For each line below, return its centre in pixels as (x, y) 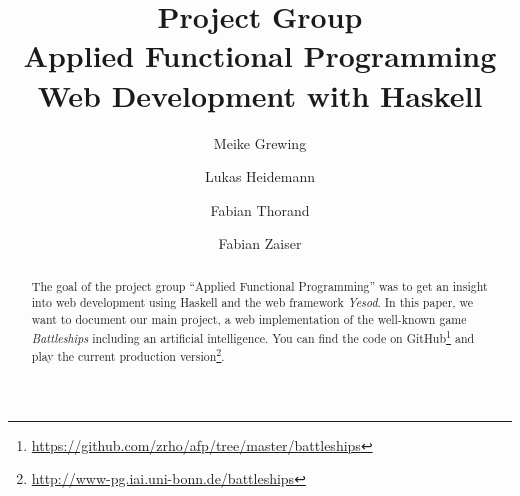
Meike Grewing (260, 142)
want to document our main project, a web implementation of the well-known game (249, 318)
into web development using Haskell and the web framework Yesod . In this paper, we (252, 302)
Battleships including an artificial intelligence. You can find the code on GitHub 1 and (253, 336)
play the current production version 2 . (128, 355)
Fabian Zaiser (260, 243)
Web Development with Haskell (260, 94)
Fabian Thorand (260, 209)
